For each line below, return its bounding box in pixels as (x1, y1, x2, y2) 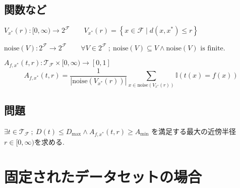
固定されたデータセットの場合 (4, 166, 202, 186)
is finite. (200, 44, 225, 52)
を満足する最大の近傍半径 (151, 126, 236, 136)
